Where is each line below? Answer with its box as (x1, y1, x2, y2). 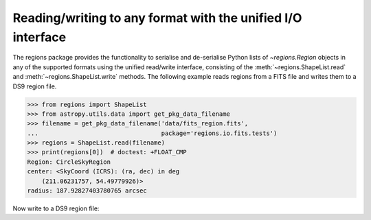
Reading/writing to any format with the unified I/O (12, 10, 302, 25)
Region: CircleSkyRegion (27, 158, 111, 166)
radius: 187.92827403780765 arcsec (27, 187, 147, 195)
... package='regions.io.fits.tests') (27, 129, 278, 137)
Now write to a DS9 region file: (12, 204, 100, 212)
